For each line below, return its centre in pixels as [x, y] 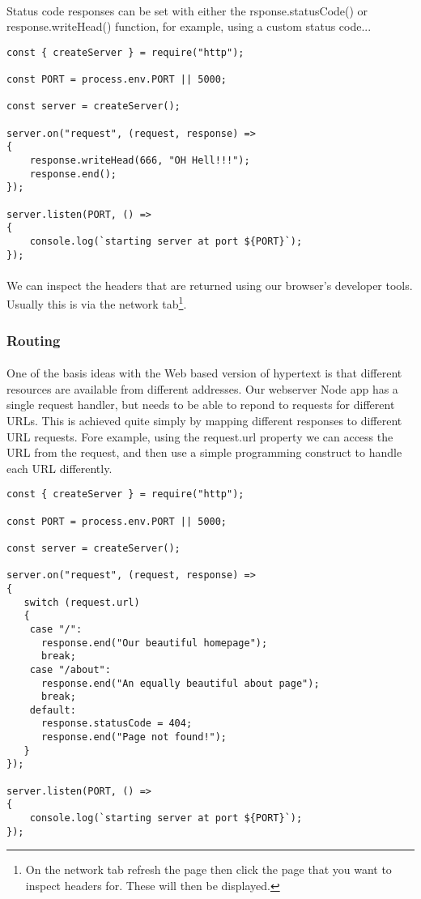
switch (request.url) [82, 602]
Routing [34, 340]
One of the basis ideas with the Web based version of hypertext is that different [204, 373]
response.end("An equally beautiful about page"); [180, 683]
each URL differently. [60, 468]
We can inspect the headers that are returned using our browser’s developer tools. [210, 285]
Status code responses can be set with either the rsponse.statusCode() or [187, 10]
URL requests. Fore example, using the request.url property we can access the [200, 436]
